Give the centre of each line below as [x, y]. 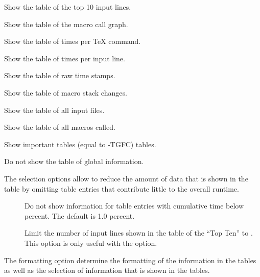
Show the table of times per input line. [65, 58]
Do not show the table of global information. [74, 161]
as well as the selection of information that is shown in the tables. [107, 270]
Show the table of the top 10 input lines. [68, 7]
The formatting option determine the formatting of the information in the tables [130, 260]
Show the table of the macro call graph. [66, 24]
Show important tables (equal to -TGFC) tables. [80, 144]
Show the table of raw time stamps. [60, 75]
